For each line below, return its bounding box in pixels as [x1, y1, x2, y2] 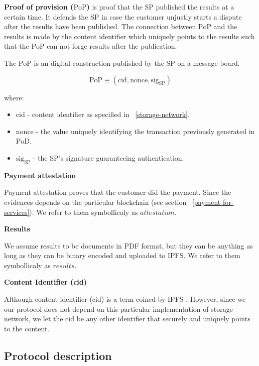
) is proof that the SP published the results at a [86, 2, 234, 12]
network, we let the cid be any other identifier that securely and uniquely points [4, 313, 250, 324]
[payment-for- [192, 196, 234, 207]
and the [213, 21, 237, 32]
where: [4, 92, 24, 102]
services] [4, 206, 30, 217]
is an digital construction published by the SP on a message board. [34, 57, 240, 68]
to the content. [4, 323, 50, 333]
